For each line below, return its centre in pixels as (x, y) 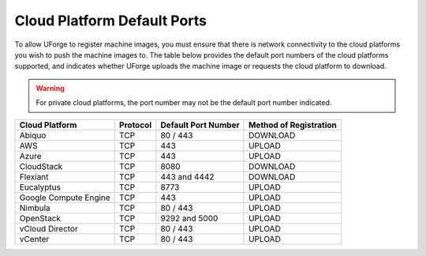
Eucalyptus (40, 187)
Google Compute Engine (65, 198)
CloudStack (41, 166)
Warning (50, 88)
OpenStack (40, 218)
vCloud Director (49, 228)
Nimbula (35, 208)
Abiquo (33, 135)
